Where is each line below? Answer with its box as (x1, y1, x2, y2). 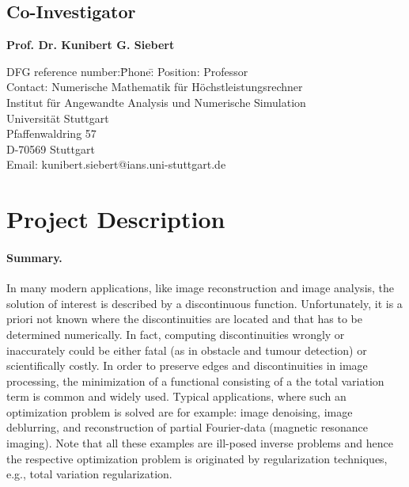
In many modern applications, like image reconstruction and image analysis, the (6, 280, 395, 296)
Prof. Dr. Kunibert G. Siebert (6, 36, 175, 53)
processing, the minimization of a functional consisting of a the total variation (6, 372, 384, 389)
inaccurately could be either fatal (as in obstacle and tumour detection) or (6, 341, 367, 358)
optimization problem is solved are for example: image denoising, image (6, 403, 353, 420)
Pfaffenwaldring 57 (6, 125, 97, 142)
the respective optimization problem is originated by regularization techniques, (6, 450, 388, 466)
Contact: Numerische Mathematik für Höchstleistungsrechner (6, 78, 303, 95)
